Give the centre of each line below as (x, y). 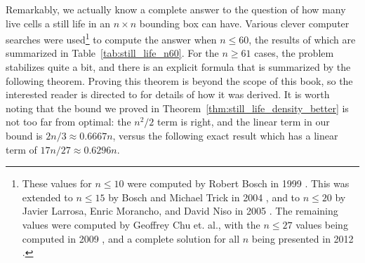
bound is (24, 135)
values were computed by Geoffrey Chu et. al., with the (141, 224)
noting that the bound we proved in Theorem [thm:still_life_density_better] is (177, 108)
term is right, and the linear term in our (244, 122)
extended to (47, 197)
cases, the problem (294, 53)
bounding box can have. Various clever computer (244, 23)
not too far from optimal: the (68, 122)
